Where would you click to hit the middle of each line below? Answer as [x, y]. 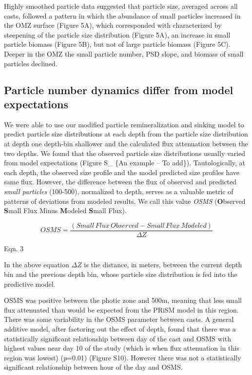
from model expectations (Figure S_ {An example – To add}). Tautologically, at [125, 163]
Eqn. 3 [14, 248]
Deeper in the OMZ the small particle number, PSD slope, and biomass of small [124, 53]
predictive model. [30, 284]
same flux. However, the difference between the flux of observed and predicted [120, 182]
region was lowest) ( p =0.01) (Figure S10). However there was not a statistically [123, 357]
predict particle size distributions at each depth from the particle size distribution [126, 134]
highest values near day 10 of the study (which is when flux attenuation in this [122, 348]
